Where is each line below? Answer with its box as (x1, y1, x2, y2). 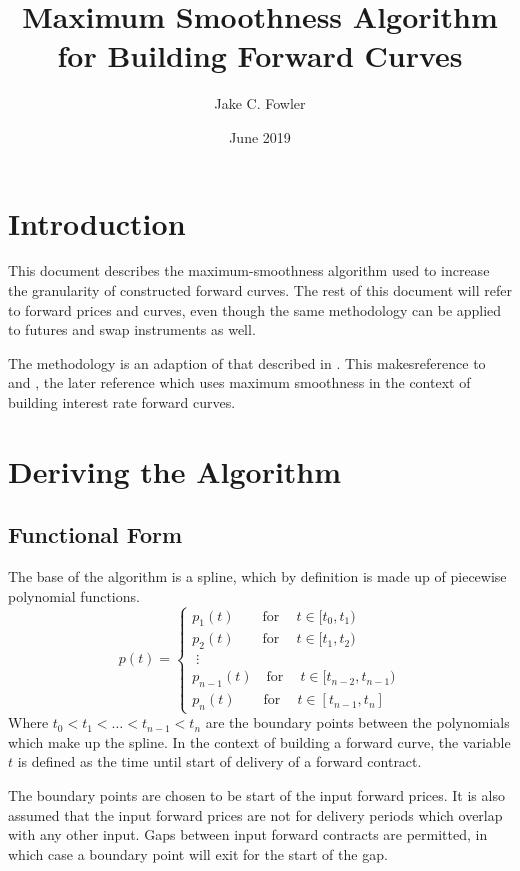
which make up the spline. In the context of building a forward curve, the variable (8, 731, 511, 752)
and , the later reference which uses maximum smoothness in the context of (8, 372, 471, 393)
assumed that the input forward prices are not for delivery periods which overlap (8, 804, 503, 825)
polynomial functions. (8, 585, 140, 606)
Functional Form (8, 519, 183, 550)
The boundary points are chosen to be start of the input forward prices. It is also (8, 784, 505, 805)
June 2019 (229, 126, 291, 147)
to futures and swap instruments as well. (8, 319, 256, 340)
